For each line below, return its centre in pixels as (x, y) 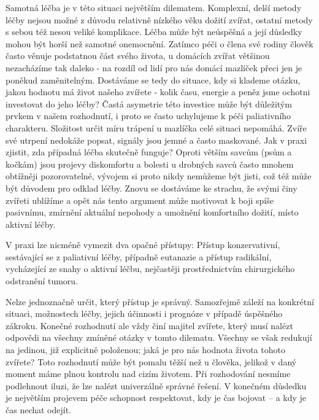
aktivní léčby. (31, 224)
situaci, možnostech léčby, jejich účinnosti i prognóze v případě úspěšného (144, 313)
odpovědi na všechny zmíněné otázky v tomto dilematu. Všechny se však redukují (159, 337)
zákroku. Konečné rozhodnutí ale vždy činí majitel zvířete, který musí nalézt (149, 325)
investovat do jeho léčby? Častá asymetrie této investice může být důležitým (149, 103)
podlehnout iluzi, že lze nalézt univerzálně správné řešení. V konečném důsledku (156, 385)
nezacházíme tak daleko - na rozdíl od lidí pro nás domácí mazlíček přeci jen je (154, 67)
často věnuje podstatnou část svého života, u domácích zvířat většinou (138, 56)
